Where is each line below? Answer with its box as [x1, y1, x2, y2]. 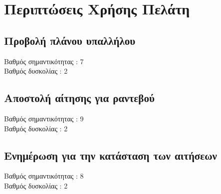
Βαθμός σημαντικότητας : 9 [4, 113, 84, 123]
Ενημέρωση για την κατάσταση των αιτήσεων [4, 147, 217, 163]
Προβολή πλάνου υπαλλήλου [4, 32, 136, 48]
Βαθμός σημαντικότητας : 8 [4, 171, 84, 181]
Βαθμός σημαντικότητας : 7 [4, 56, 84, 66]
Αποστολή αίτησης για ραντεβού [4, 90, 155, 105]
